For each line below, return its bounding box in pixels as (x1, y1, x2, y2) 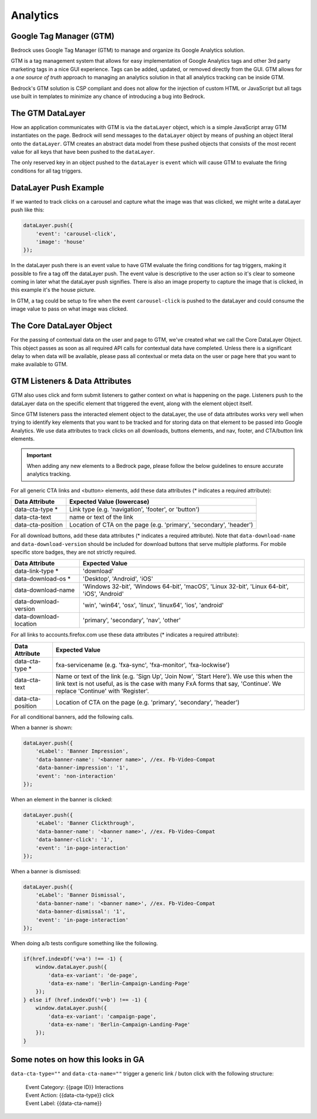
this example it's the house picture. (11, 287, 96, 294)
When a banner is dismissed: (11, 868, 81, 875)
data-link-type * (14, 567, 59, 575)
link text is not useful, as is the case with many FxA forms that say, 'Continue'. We (56, 679, 281, 687)
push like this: (11, 206, 45, 214)
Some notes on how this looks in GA (11, 1054, 145, 1065)
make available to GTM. (11, 361, 68, 368)
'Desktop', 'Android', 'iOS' (82, 575, 153, 583)
